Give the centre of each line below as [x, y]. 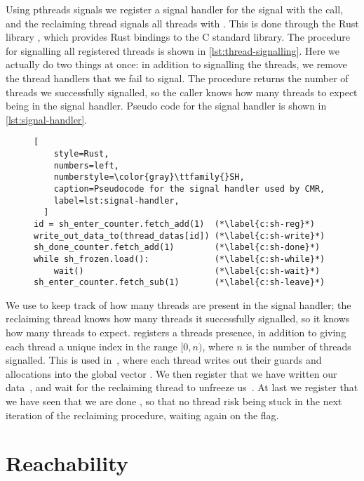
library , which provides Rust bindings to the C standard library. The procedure [178, 37]
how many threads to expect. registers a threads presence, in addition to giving [176, 332]
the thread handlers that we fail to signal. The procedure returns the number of [177, 78]
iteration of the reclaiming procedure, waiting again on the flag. [142, 415]
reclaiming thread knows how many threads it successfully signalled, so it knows [178, 318]
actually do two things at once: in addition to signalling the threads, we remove [176, 64]
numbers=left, [86, 165]
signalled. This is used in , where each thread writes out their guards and [164, 360]
